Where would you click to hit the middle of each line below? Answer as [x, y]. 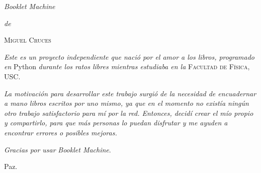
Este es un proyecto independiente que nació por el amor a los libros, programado [129, 56]
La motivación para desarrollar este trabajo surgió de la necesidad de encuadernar [130, 93]
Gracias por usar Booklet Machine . [58, 149]
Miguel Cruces [28, 40]
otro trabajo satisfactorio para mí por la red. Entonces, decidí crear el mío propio [129, 113]
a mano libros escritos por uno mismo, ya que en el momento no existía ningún [126, 103]
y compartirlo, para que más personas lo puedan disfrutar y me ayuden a [116, 123]
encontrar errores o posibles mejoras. [61, 132]
